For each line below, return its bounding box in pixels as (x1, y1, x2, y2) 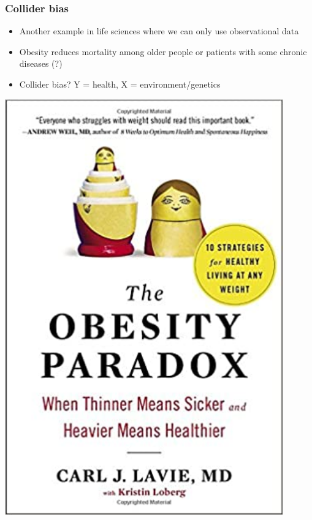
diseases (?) (19, 57, 63, 70)
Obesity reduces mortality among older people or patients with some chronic (19, 45, 307, 58)
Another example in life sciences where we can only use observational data (19, 24, 299, 37)
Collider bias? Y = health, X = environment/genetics (19, 78, 221, 90)
